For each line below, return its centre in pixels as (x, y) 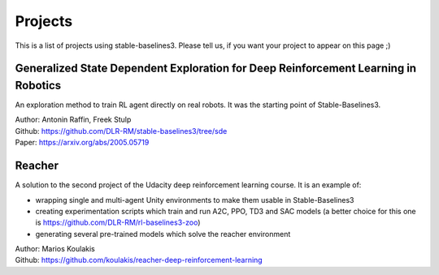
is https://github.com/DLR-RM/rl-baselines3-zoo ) (118, 222)
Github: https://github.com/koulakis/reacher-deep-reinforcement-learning (139, 260)
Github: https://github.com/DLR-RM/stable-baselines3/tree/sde (121, 131)
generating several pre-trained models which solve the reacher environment (163, 234)
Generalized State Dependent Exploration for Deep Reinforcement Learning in (216, 69)
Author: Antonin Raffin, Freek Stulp (73, 120)
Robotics (38, 85)
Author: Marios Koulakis (55, 249)
